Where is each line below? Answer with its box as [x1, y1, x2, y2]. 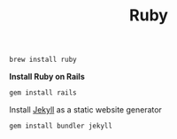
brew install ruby [9, 55, 77, 65]
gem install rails [9, 89, 77, 97]
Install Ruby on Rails [9, 72, 86, 82]
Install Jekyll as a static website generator [9, 104, 162, 115]
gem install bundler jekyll [9, 121, 113, 130]
